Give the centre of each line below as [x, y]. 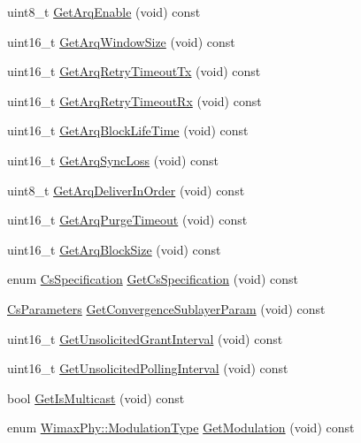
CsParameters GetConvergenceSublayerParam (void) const [166, 308]
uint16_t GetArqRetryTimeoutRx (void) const [134, 100]
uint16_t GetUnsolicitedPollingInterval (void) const [148, 368]
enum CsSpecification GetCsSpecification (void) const [153, 279]
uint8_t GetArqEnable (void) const [104, 11]
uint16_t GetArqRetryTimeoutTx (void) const [134, 71]
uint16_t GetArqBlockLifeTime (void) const [128, 130]
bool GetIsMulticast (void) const [96, 397]
